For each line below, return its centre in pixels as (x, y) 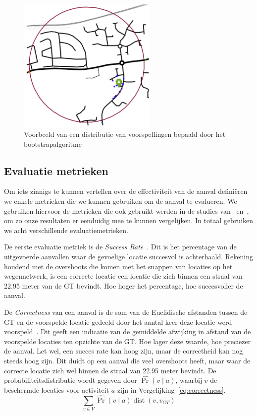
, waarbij (189, 380)
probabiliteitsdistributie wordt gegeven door (71, 380)
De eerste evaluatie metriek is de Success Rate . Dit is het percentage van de (120, 247)
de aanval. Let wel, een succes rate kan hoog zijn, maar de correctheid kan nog (124, 351)
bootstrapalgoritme (53, 144)
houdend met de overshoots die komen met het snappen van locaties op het (118, 266)
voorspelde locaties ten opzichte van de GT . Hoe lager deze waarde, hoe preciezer (128, 341)
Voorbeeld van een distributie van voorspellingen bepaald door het (125, 134)
